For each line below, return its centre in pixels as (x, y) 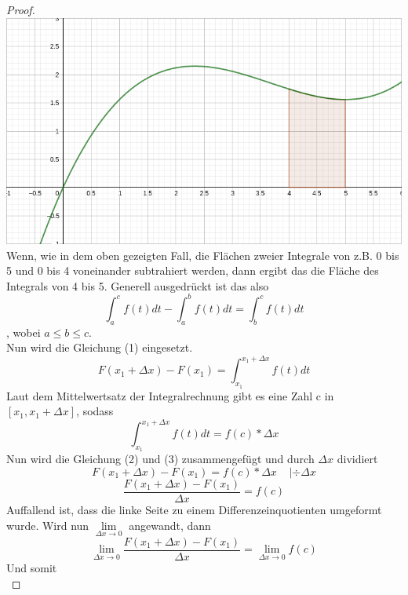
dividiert (357, 459)
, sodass (95, 411)
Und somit (32, 567)
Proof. (21, 9)
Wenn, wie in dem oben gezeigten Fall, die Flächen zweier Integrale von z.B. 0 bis (203, 255)
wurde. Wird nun (48, 525)
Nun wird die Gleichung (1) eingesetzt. (100, 347)
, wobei (24, 332)
